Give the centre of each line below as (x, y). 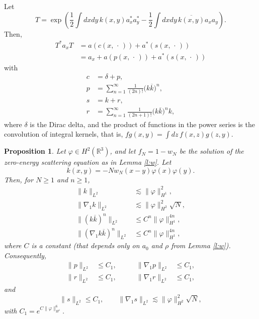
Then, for (19, 179)
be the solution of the (211, 151)
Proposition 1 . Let (35, 151)
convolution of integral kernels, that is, (64, 134)
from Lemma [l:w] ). (201, 245)
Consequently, (25, 255)
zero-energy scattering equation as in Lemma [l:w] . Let (88, 162)
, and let (123, 151)
